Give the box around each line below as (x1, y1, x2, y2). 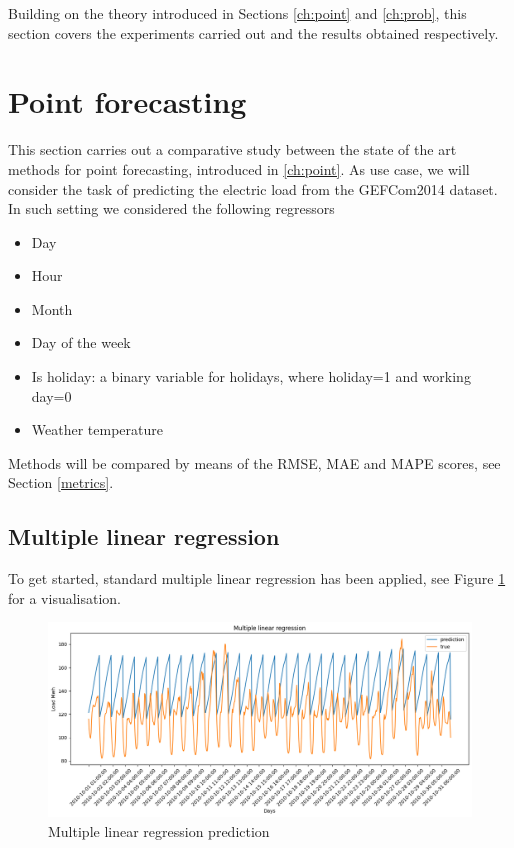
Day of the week (31, 332, 131, 353)
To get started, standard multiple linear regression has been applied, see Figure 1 (8, 568, 506, 589)
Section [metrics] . (8, 472, 114, 493)
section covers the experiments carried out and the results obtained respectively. (8, 22, 499, 43)
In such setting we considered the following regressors (8, 198, 335, 219)
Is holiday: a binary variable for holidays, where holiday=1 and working (31, 366, 471, 387)
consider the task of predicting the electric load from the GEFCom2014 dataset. (8, 178, 498, 199)
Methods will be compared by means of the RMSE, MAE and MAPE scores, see (8, 452, 501, 473)
